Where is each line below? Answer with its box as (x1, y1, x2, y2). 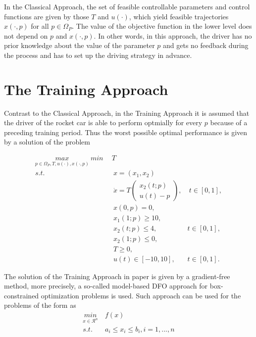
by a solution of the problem (4, 137, 90, 147)
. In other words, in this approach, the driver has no (94, 30, 252, 41)
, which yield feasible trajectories (129, 11, 229, 21)
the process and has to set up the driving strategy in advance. (4, 49, 192, 60)
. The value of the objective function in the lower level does (72, 21, 252, 31)
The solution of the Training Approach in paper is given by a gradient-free (4, 271, 230, 281)
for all (31, 21, 49, 31)
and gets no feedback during (163, 40, 249, 50)
